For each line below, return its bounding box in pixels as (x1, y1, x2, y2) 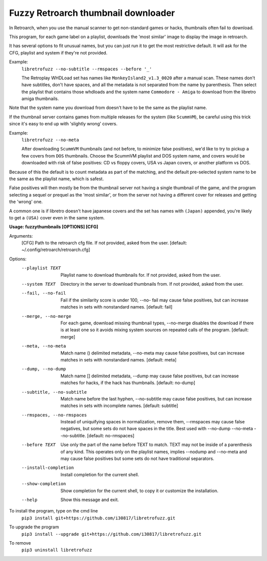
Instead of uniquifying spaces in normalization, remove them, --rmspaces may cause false (60, 419, 245, 425)
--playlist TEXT (21, 265, 61, 271)
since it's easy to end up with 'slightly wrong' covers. (9, 121, 118, 127)
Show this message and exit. (60, 497, 119, 503)
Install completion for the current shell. (60, 471, 139, 477)
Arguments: (9, 233, 33, 239)
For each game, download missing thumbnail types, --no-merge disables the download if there (60, 320, 254, 326)
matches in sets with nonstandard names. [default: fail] (60, 304, 173, 310)
